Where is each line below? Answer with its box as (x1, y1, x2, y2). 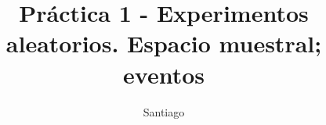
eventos (123, 58, 205, 90)
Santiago (143, 103, 185, 120)
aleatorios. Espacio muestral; (5, 27, 322, 59)
